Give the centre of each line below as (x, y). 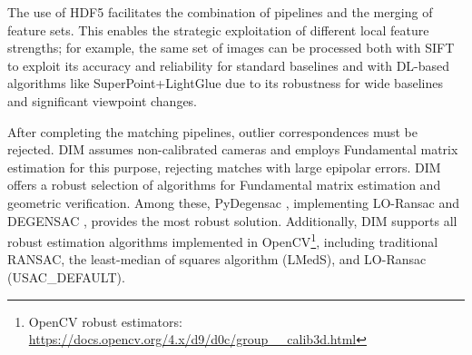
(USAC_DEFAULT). (66, 276)
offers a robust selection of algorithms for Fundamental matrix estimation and (224, 185)
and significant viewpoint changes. (103, 100)
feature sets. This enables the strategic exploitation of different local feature (218, 30)
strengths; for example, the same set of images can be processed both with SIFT (231, 48)
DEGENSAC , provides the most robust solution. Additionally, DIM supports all (232, 220)
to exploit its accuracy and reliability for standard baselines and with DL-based (229, 65)
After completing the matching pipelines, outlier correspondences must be (212, 131)
